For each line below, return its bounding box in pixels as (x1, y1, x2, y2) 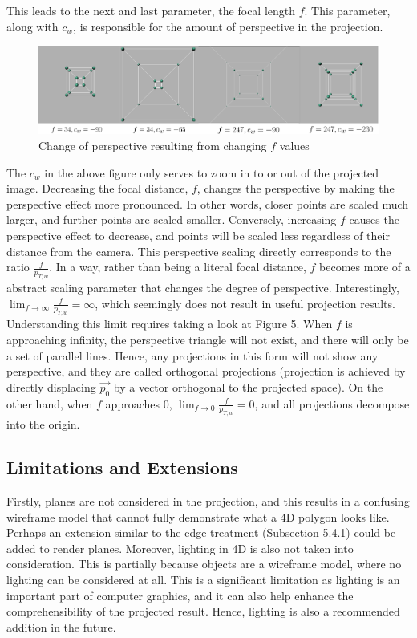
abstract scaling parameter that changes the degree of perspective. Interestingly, (6, 278, 399, 295)
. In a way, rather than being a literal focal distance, (49, 258, 306, 275)
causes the (349, 211, 399, 228)
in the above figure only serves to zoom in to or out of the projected (44, 164, 379, 181)
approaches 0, (105, 395, 172, 412)
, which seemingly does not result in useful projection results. (95, 295, 395, 311)
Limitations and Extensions (6, 455, 238, 480)
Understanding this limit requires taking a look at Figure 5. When (6, 315, 333, 332)
